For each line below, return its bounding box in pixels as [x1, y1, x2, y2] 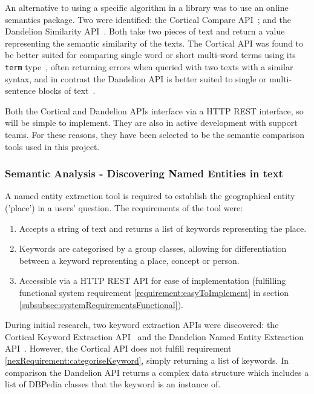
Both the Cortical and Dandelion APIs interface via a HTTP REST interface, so [5, 104, 304, 117]
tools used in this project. [5, 140, 100, 153]
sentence [5, 84, 36, 97]
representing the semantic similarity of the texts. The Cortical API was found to [5, 36, 304, 49]
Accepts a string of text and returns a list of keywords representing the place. [19, 222, 307, 234]
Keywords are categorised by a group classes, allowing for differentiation [19, 242, 287, 255]
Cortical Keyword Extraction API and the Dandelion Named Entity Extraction [5, 330, 304, 343]
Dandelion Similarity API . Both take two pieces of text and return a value [5, 25, 285, 38]
